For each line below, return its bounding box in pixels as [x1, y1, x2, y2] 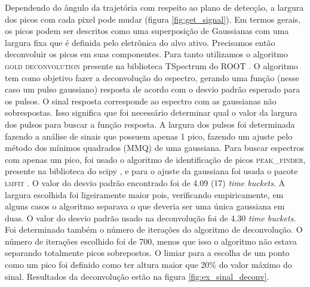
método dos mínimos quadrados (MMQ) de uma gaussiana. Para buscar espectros [5, 141, 305, 154]
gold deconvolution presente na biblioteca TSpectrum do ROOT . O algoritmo [5, 59, 298, 72]
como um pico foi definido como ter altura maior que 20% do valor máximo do [5, 258, 292, 271]
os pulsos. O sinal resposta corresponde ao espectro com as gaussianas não [5, 94, 277, 107]
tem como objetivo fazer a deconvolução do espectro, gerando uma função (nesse [5, 71, 299, 84]
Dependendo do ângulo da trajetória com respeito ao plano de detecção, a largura [5, 1, 304, 13]
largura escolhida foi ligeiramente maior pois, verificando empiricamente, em [5, 188, 284, 200]
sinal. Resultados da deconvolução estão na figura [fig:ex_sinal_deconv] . [5, 270, 269, 282]
